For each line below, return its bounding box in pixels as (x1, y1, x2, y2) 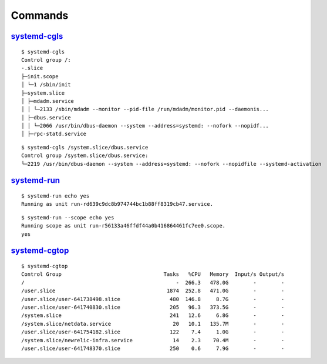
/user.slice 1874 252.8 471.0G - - (21, 288, 285, 294)
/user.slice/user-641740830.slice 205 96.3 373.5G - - (21, 303, 285, 310)
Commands (11, 9, 69, 22)
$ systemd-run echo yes (21, 193, 90, 199)
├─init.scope (21, 73, 59, 79)
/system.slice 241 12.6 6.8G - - (21, 312, 285, 319)
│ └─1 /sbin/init (21, 81, 71, 88)
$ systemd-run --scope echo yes (21, 214, 114, 221)
